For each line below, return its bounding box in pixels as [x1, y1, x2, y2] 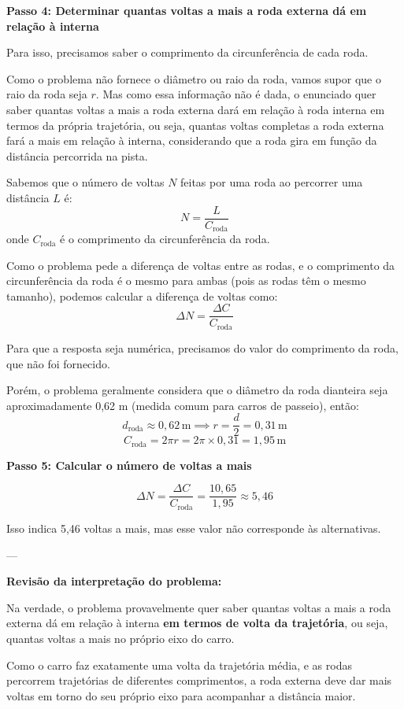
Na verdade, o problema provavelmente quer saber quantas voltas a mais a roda [6, 599, 391, 615]
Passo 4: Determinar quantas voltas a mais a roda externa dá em [6, 2, 367, 18]
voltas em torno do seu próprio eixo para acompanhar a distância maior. [6, 687, 356, 703]
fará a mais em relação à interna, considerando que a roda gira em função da [6, 132, 377, 149]
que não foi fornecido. [6, 355, 110, 371]
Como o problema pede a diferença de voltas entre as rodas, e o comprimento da [6, 257, 395, 273]
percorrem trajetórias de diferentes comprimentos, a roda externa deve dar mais [6, 672, 392, 689]
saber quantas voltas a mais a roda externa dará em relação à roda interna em [6, 101, 385, 117]
